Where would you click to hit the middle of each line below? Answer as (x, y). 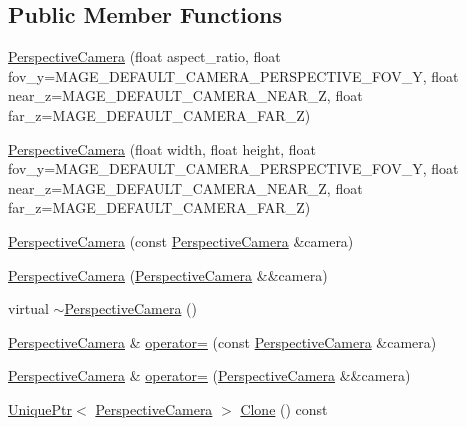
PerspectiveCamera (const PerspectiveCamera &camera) (181, 240)
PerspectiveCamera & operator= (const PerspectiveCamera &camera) (222, 341)
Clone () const (284, 408)
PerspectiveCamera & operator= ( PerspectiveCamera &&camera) (209, 375)
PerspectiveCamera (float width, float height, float (162, 148)
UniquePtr (40, 408)
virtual (28, 308)
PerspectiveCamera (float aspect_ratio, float (144, 56)
